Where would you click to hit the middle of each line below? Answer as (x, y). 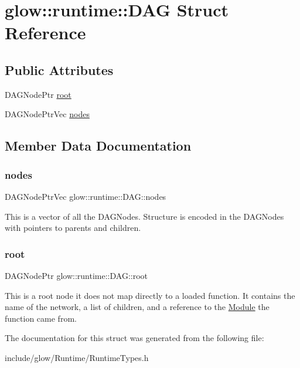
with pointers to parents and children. (73, 228)
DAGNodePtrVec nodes (47, 114)
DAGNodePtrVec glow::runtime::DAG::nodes (86, 196)
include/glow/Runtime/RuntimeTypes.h (77, 357)
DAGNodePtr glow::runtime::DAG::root (76, 275)
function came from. (41, 318)
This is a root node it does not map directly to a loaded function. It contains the (150, 295)
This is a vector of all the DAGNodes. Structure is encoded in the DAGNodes (144, 216)
